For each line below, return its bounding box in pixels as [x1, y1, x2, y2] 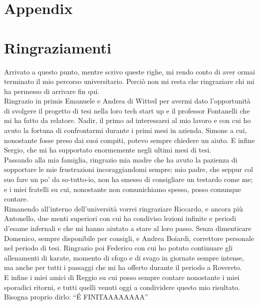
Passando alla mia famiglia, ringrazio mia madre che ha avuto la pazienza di [4, 154, 238, 164]
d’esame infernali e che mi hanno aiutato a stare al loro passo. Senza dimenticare [4, 223, 252, 233]
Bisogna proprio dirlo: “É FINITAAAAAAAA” [4, 291, 148, 302]
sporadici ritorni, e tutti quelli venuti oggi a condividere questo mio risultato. [4, 281, 240, 292]
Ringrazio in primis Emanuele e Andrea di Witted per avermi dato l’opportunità [4, 95, 251, 106]
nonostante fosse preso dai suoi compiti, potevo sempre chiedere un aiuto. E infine [4, 134, 255, 145]
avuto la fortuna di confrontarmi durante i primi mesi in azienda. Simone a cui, [4, 125, 247, 135]
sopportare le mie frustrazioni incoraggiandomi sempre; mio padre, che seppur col [4, 164, 253, 174]
